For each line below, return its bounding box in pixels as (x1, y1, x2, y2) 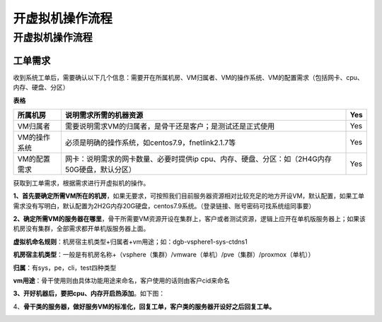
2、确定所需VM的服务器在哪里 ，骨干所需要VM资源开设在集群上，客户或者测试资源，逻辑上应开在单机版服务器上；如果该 (13, 215, 366, 223)
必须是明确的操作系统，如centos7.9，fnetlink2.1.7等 (64, 138, 236, 148)
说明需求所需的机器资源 (64, 110, 144, 120)
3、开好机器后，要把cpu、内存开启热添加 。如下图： (13, 290, 166, 298)
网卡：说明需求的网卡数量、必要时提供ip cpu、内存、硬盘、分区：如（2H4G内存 (64, 154, 332, 164)
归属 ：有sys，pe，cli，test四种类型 (13, 263, 117, 272)
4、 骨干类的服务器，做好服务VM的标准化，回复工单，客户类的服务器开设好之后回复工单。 (13, 302, 276, 311)
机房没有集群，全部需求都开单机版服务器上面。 (13, 225, 150, 233)
